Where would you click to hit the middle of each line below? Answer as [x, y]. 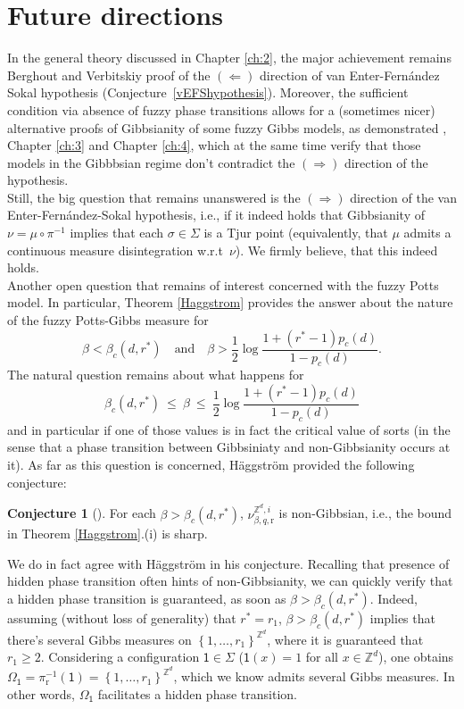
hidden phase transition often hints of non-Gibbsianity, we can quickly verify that [230, 581]
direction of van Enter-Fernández [350, 75]
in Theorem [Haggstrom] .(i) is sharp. [108, 534]
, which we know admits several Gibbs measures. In [314, 676]
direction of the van [403, 197]
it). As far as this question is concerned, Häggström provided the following [211, 465]
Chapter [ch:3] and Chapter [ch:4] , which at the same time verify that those [214, 145]
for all [322, 657]
